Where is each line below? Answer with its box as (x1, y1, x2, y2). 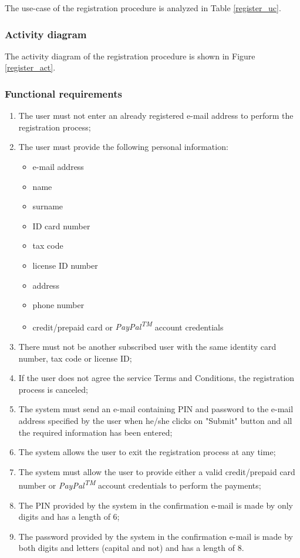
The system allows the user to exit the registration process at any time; (18, 446, 276, 458)
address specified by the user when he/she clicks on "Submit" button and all (18, 414, 292, 426)
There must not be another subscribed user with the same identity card (18, 340, 277, 352)
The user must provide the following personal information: (18, 141, 228, 153)
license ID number (32, 259, 98, 271)
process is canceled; (18, 383, 88, 395)
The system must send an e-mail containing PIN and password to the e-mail (18, 403, 294, 415)
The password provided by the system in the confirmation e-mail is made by (18, 530, 293, 542)
